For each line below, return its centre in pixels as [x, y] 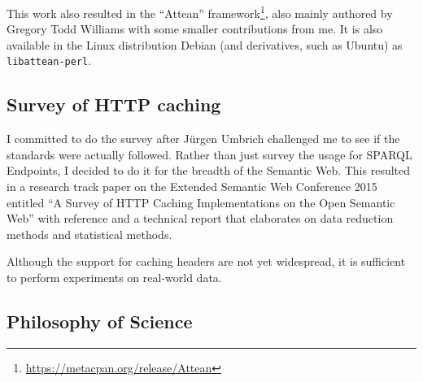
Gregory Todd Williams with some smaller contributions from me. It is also [195, 29]
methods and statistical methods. [89, 234]
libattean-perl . [49, 61]
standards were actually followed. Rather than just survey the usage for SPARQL [209, 154]
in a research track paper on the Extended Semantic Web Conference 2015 [192, 187]
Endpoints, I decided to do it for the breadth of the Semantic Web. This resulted [209, 170]
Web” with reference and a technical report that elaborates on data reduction [200, 218]
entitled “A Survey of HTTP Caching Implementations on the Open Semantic [201, 202]
